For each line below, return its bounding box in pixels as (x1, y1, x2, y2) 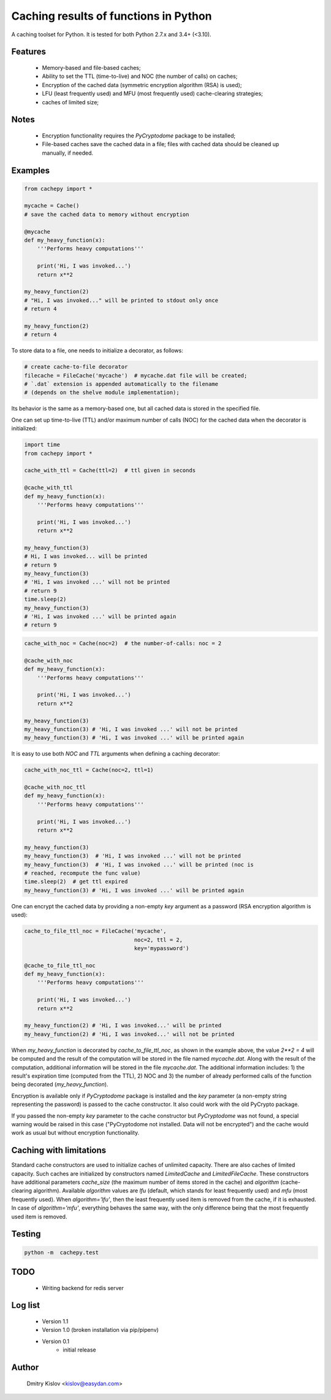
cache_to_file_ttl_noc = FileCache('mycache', (24, 927, 167, 935)
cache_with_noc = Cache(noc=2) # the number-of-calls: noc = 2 (24, 640, 222, 647)
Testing (11, 1229, 41, 1239)
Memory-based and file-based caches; (42, 64, 141, 71)
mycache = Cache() (24, 203, 80, 209)
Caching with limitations (11, 1145, 107, 1156)
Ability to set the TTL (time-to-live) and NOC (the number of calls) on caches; (42, 72, 238, 80)
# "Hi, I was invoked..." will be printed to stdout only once (24, 296, 219, 304)
